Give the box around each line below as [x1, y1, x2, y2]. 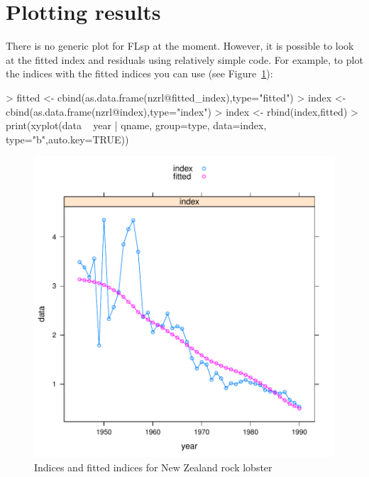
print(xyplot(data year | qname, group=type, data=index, [6, 118, 267, 133]
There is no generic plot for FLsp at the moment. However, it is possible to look [6, 38, 354, 53]
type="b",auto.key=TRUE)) [6, 131, 129, 146]
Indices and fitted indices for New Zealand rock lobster [34, 459, 272, 474]
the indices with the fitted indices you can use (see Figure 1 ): [6, 66, 273, 81]
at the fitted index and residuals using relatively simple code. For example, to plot [6, 52, 363, 67]
